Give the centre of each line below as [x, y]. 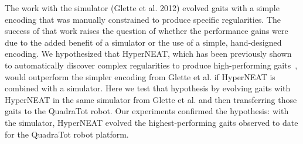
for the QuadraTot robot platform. [67, 134]
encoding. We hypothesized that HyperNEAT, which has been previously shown [148, 54]
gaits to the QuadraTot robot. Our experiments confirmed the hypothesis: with [147, 111]
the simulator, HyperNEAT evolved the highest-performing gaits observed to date [151, 122]
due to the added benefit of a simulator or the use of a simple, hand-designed [143, 42]
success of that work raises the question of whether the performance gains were [147, 31]
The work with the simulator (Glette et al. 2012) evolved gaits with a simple [142, 8]
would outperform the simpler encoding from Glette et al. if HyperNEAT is [140, 76]
